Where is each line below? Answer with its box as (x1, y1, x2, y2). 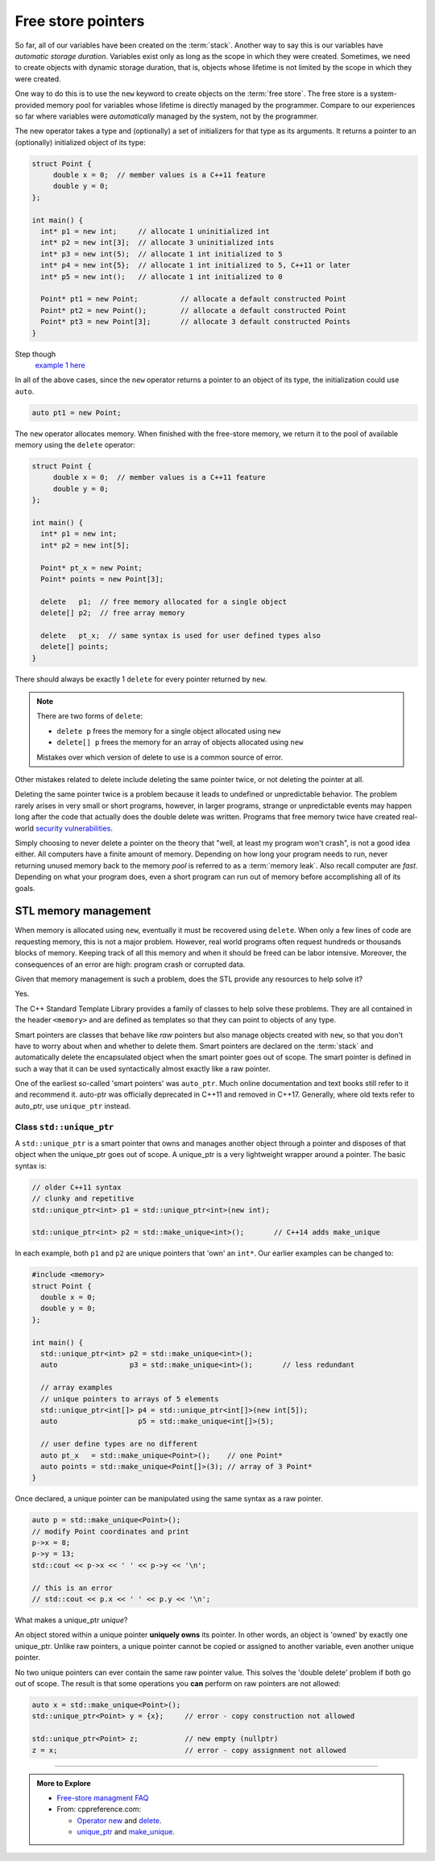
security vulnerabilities (35, 823, 111, 833)
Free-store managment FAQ (56, 1792, 149, 1802)
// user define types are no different (40, 1439, 198, 1449)
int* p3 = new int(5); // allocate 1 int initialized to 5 (40, 249, 283, 258)
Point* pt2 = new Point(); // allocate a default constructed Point (40, 306, 346, 314)
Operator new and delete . (77, 1815, 162, 1826)
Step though (14, 349, 56, 359)
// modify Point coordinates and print (31, 1526, 189, 1536)
